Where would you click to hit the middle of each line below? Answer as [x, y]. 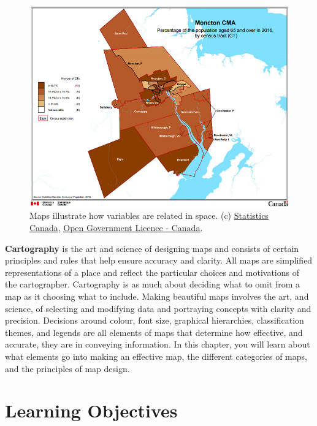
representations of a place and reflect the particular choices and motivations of [152, 272]
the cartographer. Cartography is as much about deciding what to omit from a [153, 284]
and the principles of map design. [67, 368]
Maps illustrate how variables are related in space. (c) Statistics [149, 215]
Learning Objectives [91, 410]
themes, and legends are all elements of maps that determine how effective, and [154, 332]
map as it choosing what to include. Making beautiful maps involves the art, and [157, 296]
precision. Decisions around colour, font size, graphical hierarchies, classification [155, 320]
